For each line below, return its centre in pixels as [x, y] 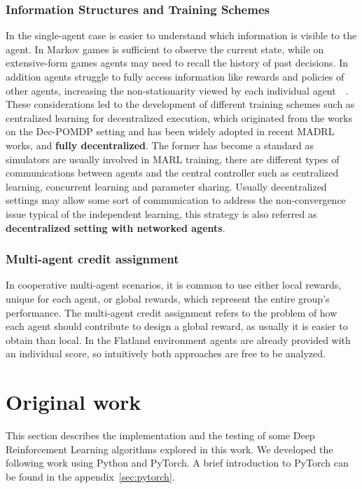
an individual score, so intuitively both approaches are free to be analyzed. [166, 353]
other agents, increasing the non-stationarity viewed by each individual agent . [177, 90]
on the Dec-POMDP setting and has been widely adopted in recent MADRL [170, 131]
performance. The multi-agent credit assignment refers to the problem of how [172, 312]
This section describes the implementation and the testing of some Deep [160, 435]
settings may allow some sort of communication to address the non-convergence [176, 200]
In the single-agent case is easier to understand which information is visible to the [181, 35]
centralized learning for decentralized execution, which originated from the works [179, 117]
